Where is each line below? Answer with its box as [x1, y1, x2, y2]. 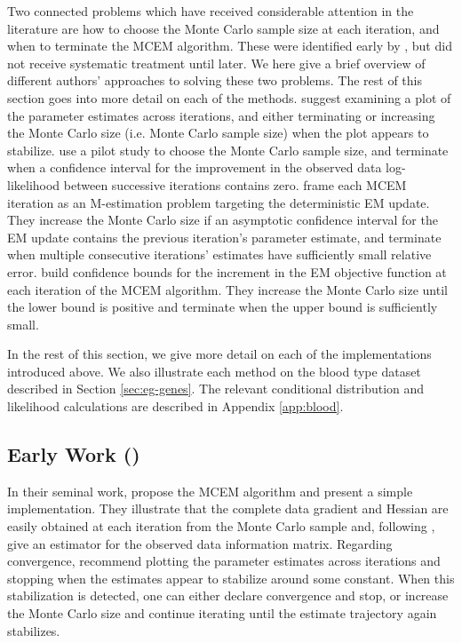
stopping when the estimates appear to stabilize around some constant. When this [7, 568, 455, 587]
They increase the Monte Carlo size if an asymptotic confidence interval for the [7, 210, 438, 229]
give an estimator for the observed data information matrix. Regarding [7, 534, 393, 552]
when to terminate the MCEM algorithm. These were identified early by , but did [7, 36, 452, 55]
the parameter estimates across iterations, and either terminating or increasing [7, 106, 435, 124]
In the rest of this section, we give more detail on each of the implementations [7, 345, 432, 363]
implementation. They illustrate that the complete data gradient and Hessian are [7, 499, 449, 518]
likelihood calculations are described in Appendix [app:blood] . [7, 397, 344, 416]
